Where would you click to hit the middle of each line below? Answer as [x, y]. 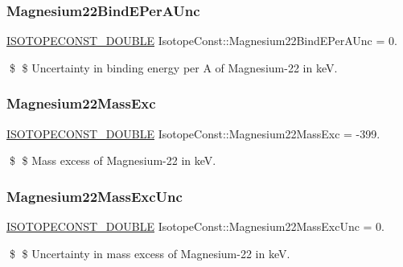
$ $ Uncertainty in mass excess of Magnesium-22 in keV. [150, 253]
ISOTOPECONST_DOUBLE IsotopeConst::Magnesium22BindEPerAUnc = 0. [202, 41]
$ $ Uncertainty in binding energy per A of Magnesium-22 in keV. [173, 67]
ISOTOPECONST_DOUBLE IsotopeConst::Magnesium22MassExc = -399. [193, 133]
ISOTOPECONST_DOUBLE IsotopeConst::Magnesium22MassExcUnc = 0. [196, 226]
